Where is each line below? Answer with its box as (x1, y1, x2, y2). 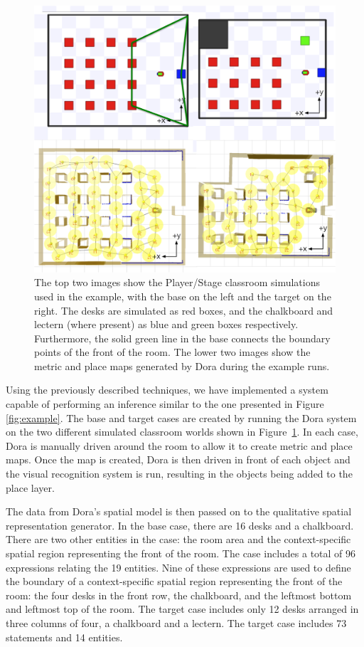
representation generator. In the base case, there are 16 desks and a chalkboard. (6, 517, 354, 532)
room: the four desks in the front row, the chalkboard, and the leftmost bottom (6, 587, 352, 602)
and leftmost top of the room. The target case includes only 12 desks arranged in (6, 601, 359, 616)
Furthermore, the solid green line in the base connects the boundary (34, 330, 331, 345)
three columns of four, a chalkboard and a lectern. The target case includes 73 (6, 615, 347, 630)
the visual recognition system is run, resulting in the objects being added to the (6, 466, 353, 481)
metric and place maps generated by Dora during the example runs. (34, 358, 330, 373)
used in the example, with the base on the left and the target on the (34, 288, 331, 303)
